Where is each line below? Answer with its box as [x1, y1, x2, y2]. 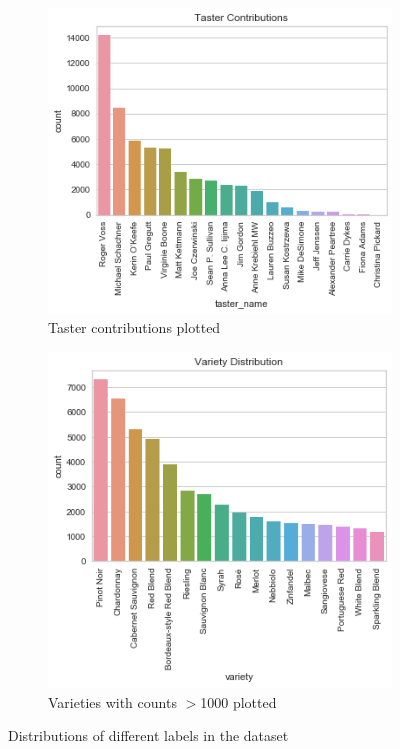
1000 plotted [200, 691, 277, 712]
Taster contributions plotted [48, 317, 221, 338]
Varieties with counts [48, 691, 177, 712]
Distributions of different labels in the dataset [8, 725, 289, 746]
